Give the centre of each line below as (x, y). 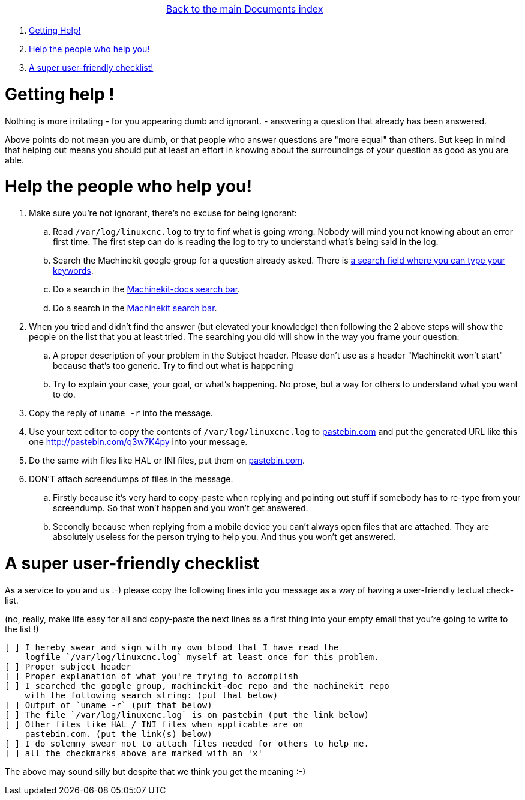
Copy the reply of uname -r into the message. (121, 413)
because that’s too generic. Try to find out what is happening (173, 365)
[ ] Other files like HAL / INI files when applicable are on (154, 724)
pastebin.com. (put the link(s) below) (118, 734)
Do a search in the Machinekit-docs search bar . (147, 289)
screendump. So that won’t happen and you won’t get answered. (181, 508)
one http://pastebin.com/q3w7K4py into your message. (138, 442)
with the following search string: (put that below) (151, 695)
